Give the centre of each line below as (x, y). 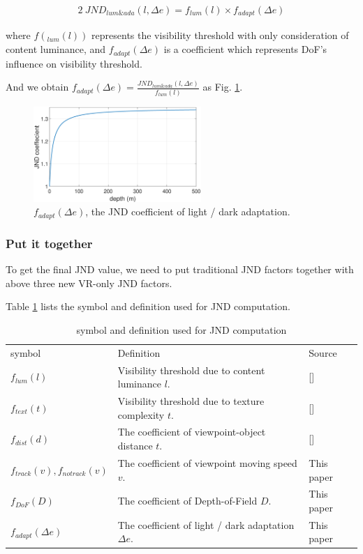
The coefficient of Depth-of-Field (187, 501)
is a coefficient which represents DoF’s (245, 49)
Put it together (49, 243)
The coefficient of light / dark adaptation (206, 524)
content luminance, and (56, 49)
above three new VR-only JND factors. (89, 283)
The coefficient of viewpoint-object (192, 432)
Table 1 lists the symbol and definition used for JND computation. (148, 306)
